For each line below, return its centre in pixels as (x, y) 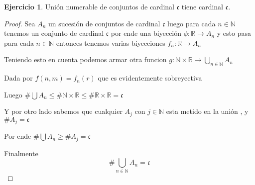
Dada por (18, 78)
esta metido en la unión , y (207, 111)
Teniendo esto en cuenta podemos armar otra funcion (85, 59)
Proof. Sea (20, 23)
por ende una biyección (146, 33)
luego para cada (191, 23)
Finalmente (21, 153)
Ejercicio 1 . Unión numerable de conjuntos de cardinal (89, 6)
